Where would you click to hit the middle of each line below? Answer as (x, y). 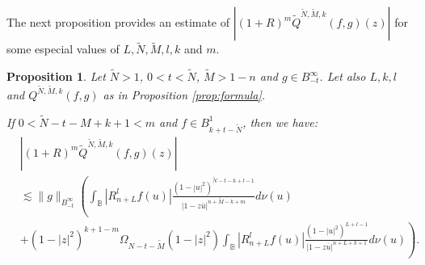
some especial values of (63, 49)
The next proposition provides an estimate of (118, 22)
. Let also (343, 76)
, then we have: (280, 122)
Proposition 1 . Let (56, 76)
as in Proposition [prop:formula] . (184, 94)
